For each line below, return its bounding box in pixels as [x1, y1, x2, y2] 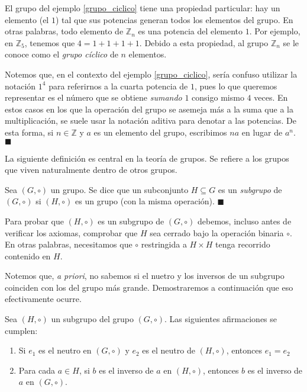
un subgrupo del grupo [51, 313, 134, 325]
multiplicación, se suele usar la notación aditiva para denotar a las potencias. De [5, 114, 297, 127]
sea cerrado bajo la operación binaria [150, 226, 284, 239]
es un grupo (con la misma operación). [75, 195, 215, 207]
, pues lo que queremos [194, 79, 277, 92]
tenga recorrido [215, 238, 270, 250]
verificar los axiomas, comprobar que [5, 226, 138, 239]
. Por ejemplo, [249, 25, 300, 37]
